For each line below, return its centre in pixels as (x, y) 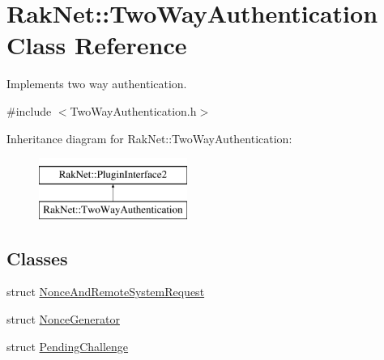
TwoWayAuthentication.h (133, 110)
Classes (37, 258)
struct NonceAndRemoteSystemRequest (106, 292)
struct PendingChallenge (68, 346)
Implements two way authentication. (97, 84)
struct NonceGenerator (63, 319)
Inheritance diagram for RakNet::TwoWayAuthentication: (149, 138)
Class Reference (97, 45)
